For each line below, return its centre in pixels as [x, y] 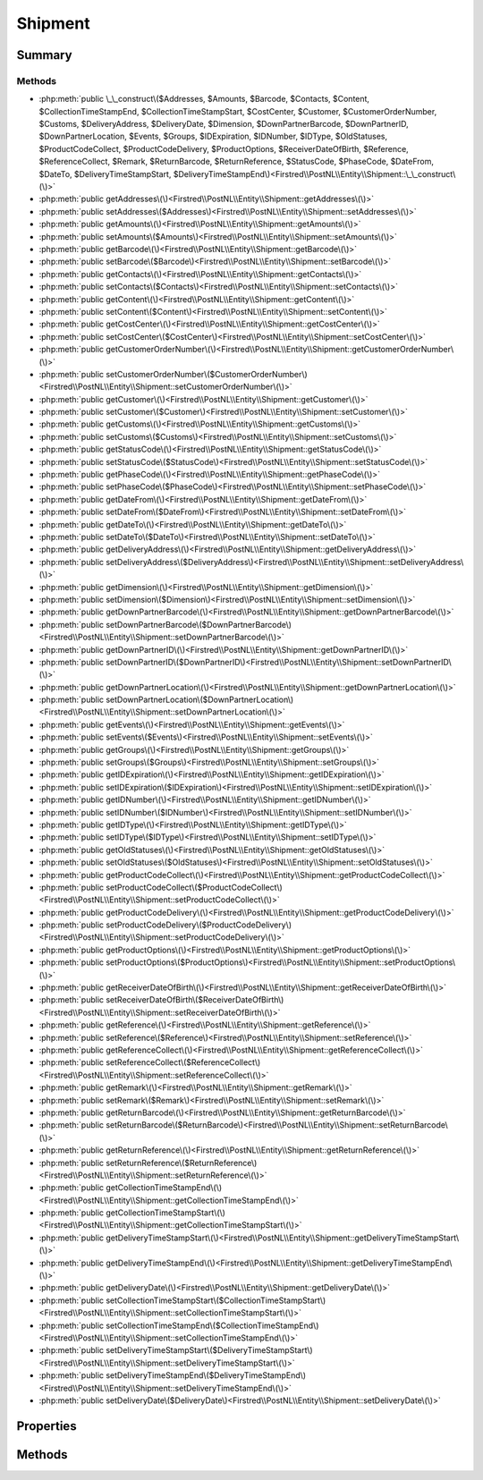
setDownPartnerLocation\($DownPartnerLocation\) [200, 700]
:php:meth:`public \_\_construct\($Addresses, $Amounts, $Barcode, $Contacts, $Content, [204, 99]
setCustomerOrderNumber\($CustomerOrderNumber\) [207, 374]
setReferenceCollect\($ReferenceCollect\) [183, 1062]
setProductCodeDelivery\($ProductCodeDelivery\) [199, 925]
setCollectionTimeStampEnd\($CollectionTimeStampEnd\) [212, 1325]
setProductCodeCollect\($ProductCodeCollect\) [195, 887]
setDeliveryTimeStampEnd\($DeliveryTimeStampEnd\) [206, 1375]
